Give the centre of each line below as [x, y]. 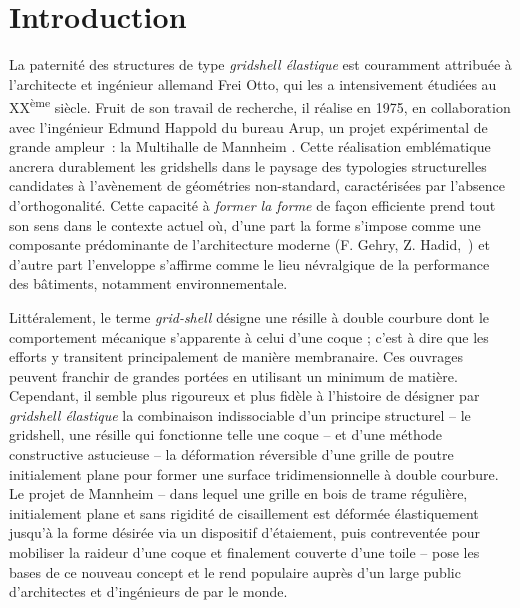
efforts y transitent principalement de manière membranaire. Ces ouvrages [236, 356]
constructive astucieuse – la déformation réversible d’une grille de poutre [231, 454]
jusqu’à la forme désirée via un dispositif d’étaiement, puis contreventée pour [245, 532]
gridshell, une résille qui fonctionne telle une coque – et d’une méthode [226, 434]
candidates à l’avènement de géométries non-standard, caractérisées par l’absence [257, 185]
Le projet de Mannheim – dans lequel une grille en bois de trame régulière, [238, 493]
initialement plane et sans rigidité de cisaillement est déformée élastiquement [244, 512]
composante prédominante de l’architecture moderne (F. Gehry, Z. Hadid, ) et [249, 244]
